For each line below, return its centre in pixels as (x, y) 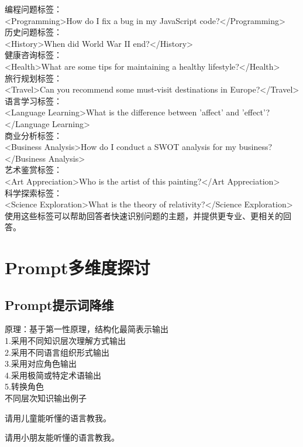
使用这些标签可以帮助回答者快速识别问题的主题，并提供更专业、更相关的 (144, 215)
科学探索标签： (33, 192)
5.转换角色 (24, 386)
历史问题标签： (33, 32)
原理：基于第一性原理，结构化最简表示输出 (87, 329)
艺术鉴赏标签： (33, 170)
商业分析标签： (33, 135)
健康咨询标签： (33, 55)
